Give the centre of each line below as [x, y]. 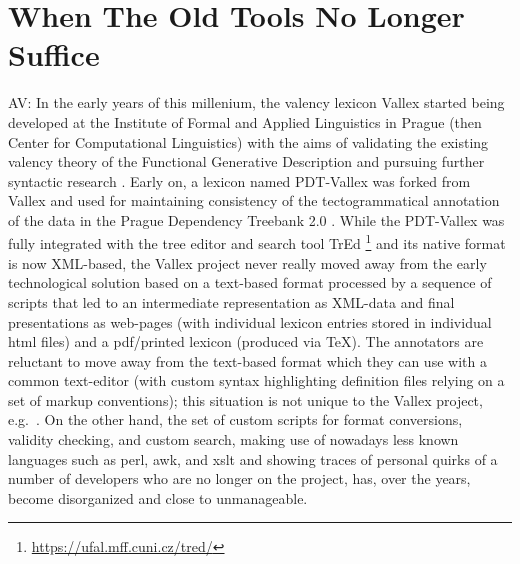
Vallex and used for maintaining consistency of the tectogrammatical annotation [254, 200]
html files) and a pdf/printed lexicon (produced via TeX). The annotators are [246, 341]
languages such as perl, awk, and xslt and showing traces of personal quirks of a [253, 458]
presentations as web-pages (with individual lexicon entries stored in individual [250, 321]
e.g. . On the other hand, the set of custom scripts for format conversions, [235, 419]
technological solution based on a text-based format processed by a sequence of [250, 282]
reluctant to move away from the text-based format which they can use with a [247, 360]
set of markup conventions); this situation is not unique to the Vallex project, [245, 399]
